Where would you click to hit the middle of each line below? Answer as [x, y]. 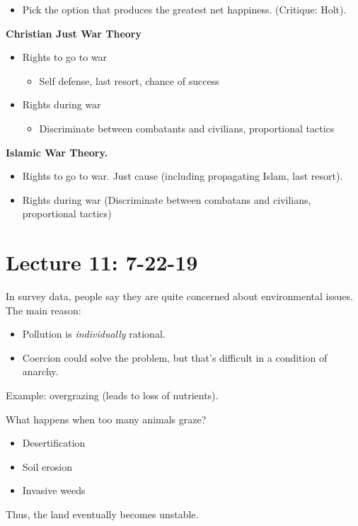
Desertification [54, 443]
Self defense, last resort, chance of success [129, 80]
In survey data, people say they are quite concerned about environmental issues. [179, 296]
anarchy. [40, 371]
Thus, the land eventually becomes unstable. [102, 514]
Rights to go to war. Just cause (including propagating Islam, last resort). [183, 176]
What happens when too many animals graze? [106, 419]
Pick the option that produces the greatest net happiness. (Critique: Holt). [184, 9]
